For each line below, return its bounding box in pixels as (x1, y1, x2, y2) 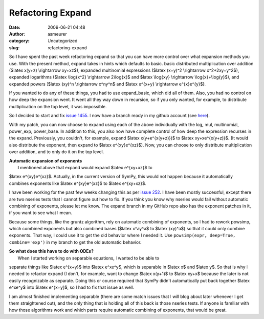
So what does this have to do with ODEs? (9, 248, 94, 254)
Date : (9, 24, 21, 30)
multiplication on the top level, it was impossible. (9, 103, 107, 109)
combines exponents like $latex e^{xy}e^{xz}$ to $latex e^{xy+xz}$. (9, 180, 147, 186)
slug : (9, 44, 20, 51)
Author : (9, 31, 25, 37)
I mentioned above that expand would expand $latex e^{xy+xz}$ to (18, 164, 153, 170)
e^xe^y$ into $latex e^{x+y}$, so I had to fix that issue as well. (9, 284, 134, 290)
